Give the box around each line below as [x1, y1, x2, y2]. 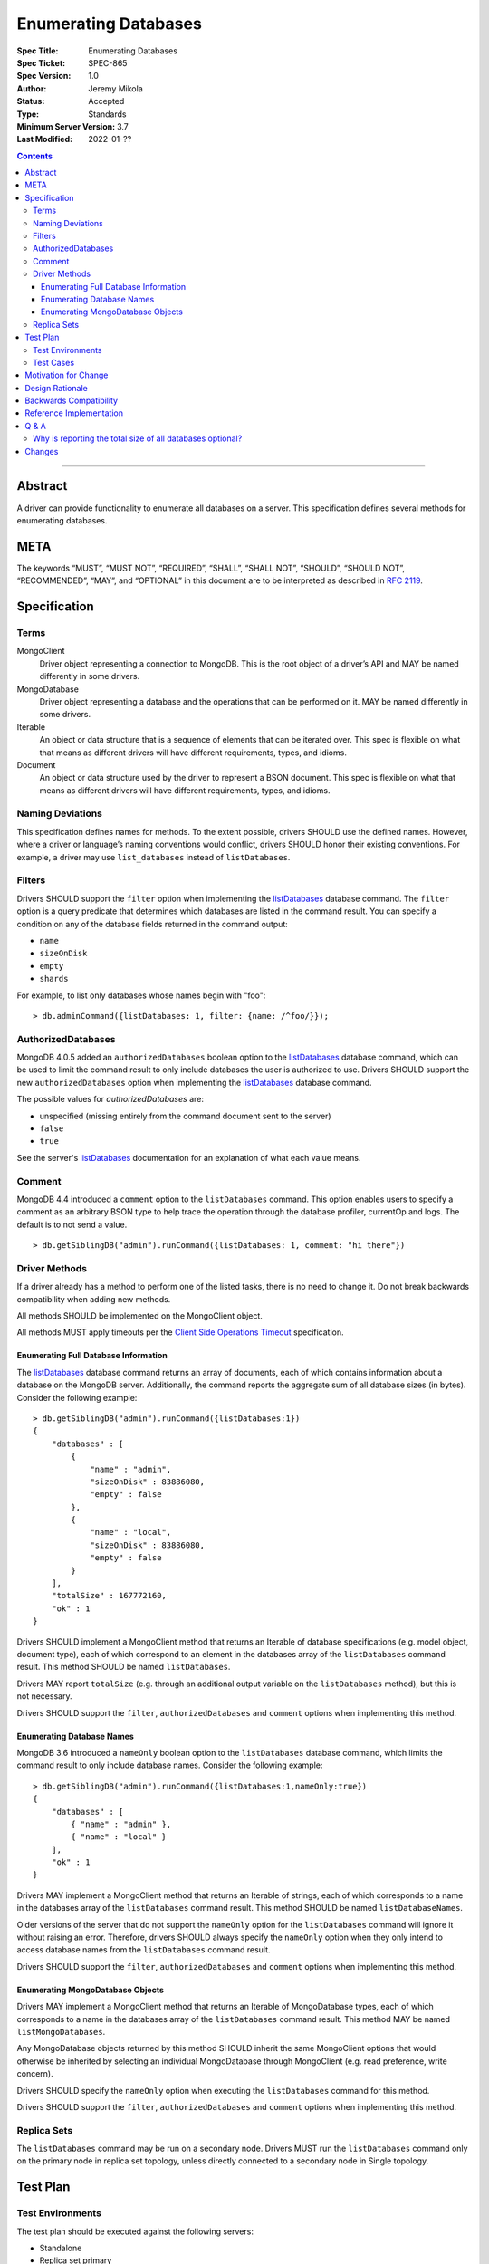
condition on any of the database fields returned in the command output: [16, 918, 289, 929]
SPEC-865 [88, 57, 128, 68]
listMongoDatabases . [16, 2026, 106, 2037]
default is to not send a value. [16, 1219, 128, 1230]
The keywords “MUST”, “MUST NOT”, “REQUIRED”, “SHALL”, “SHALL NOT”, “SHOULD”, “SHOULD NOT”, [16, 562, 406, 573]
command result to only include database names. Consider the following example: [16, 1760, 323, 1770]
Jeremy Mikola [88, 82, 144, 94]
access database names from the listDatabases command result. [16, 1944, 271, 1955]
